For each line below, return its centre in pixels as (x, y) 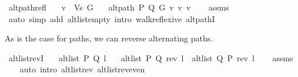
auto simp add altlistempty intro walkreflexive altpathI (112, 18)
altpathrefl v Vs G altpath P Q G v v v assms (119, 7)
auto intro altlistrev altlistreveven (82, 69)
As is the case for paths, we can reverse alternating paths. (109, 38)
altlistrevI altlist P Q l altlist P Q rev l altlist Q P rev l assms (151, 57)
